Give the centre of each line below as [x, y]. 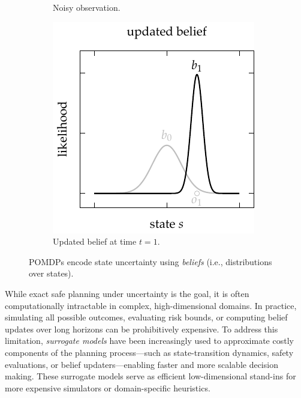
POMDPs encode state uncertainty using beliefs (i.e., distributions [150, 261]
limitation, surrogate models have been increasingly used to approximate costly [149, 341]
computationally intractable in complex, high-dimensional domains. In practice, [151, 305]
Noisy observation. [87, 7]
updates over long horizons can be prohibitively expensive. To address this [142, 329]
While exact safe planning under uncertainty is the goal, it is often [127, 293]
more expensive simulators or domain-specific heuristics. [108, 387]
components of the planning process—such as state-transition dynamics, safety [149, 352]
